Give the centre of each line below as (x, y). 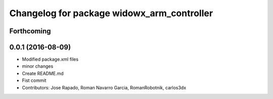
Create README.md (43, 73)
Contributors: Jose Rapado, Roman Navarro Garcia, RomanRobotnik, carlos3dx (104, 87)
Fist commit (34, 80)
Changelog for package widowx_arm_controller (111, 13)
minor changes (38, 66)
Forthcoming (30, 31)
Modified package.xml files (50, 59)
